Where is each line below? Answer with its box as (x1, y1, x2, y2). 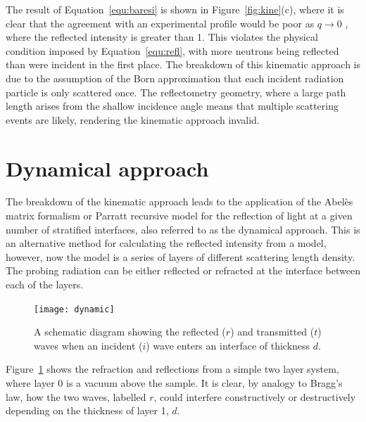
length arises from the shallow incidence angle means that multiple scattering (6, 98, 339, 113)
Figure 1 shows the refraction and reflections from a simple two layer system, (6, 362, 339, 376)
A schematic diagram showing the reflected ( (34, 324, 226, 339)
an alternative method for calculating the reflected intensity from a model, (6, 236, 327, 250)
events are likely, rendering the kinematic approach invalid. (6, 112, 260, 127)
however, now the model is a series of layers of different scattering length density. (6, 249, 355, 264)
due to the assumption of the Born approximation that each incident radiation (6, 70, 344, 85)
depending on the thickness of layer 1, (6, 403, 169, 418)
